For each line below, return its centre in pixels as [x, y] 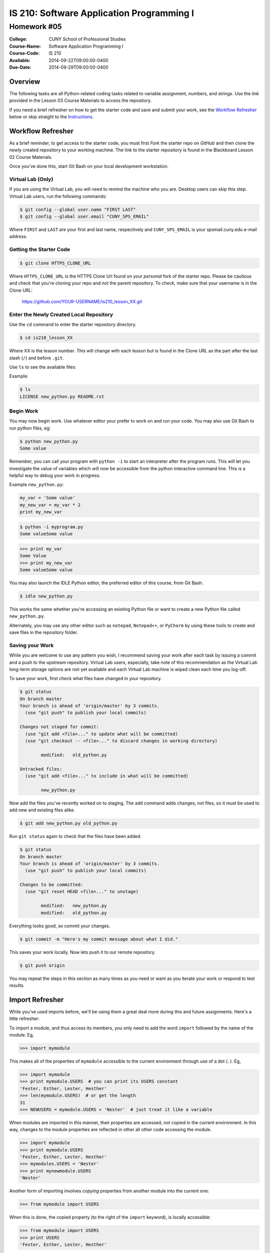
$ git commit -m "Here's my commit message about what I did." [99, 939]
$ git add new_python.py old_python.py [68, 823]
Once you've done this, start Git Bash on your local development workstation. [89, 166]
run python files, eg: [30, 428]
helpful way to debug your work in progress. [55, 476]
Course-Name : [25, 46]
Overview [25, 81]
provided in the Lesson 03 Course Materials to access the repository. [80, 101]
